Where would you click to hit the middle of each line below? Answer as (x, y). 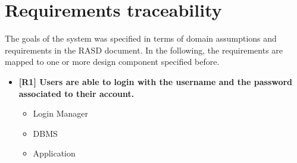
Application (54, 153)
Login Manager (61, 113)
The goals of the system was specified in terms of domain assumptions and (141, 38)
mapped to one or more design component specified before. (112, 62)
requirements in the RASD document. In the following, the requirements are (144, 50)
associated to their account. (76, 93)
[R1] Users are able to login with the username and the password (156, 81)
